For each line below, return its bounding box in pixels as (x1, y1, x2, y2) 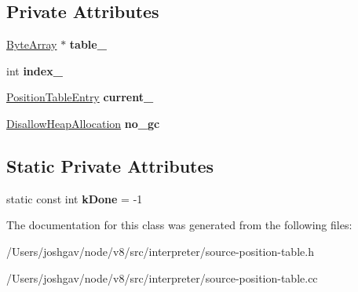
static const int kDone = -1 (6, 190, 143, 206)
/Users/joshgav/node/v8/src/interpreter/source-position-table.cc (6, 269, 318, 286)
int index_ (6, 62, 63, 78)
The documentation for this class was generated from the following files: (6, 217, 353, 233)
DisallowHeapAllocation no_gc (6, 115, 160, 131)
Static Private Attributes (6, 153, 214, 177)
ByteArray (6, 36, 57, 53)
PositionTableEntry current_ (6, 89, 154, 105)
